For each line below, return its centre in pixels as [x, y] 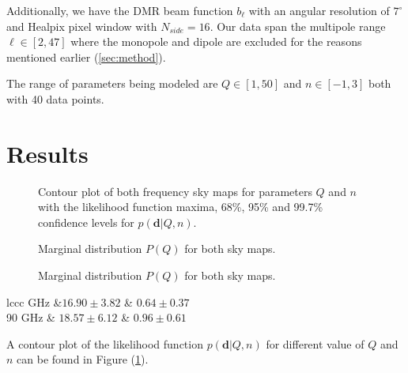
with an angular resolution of [319, 10]
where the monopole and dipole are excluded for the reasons [216, 41]
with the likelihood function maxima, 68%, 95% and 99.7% [181, 207]
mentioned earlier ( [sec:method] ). [86, 57]
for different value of [315, 343]
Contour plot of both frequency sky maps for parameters [175, 191]
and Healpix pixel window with [82, 26]
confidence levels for [86, 222]
